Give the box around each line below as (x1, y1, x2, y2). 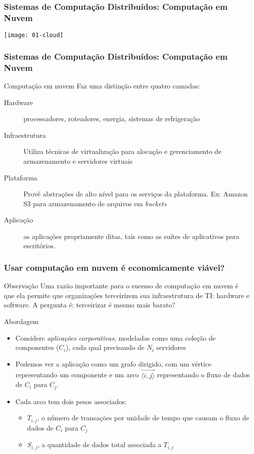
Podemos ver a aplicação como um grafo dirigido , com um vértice (15, 358, 212, 368)
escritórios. (23, 240, 56, 251)
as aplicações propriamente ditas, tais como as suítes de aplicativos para (23, 231, 239, 241)
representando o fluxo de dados (157, 369, 250, 380)
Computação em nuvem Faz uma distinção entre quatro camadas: (4, 80, 200, 90)
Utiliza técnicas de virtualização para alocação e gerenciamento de (23, 146, 222, 156)
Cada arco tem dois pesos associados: (15, 396, 127, 406)
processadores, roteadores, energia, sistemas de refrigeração (23, 113, 200, 124)
